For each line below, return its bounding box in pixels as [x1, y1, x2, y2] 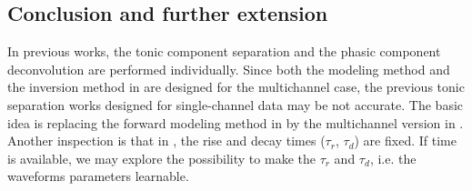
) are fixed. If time [354, 131, 457, 150]
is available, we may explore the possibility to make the [7, 148, 316, 167]
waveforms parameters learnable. [7, 166, 189, 186]
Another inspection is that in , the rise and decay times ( [7, 131, 326, 150]
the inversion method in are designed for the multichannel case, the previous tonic [7, 77, 465, 96]
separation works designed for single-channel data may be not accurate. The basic [7, 95, 464, 114]
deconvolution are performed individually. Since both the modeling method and [7, 59, 450, 78]
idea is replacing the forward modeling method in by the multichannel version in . [7, 113, 464, 132]
